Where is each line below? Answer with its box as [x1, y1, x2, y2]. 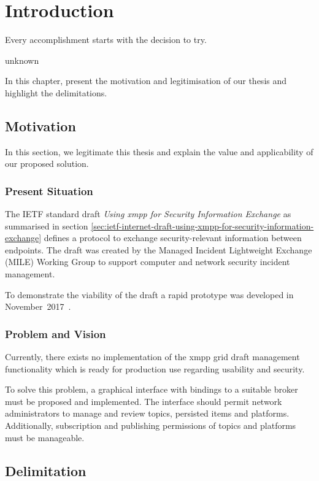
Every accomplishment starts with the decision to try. [5, 33, 207, 46]
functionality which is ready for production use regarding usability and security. [5, 362, 305, 375]
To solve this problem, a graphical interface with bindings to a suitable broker [5, 383, 298, 396]
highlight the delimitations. [5, 86, 107, 99]
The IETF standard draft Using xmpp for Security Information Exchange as [5, 207, 291, 220]
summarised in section [5, 219, 88, 232]
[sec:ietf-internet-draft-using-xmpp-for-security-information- [91, 219, 314, 232]
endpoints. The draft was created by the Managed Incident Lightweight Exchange [5, 243, 312, 256]
